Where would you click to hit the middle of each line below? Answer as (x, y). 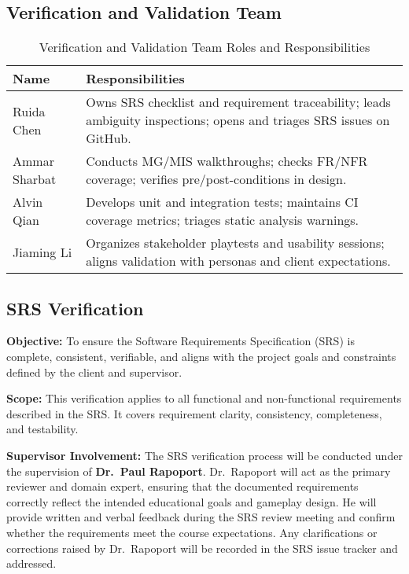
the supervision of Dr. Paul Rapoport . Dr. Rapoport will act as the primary (199, 471)
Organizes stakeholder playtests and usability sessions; (235, 243)
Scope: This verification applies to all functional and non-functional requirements (204, 398)
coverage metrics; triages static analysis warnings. (223, 220)
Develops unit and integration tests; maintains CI (222, 202)
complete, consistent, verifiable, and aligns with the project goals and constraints (201, 356)
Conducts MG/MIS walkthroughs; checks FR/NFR (227, 161)
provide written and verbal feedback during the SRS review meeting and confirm (201, 517)
